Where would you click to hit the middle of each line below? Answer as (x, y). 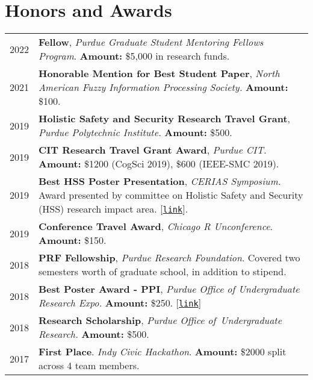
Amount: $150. (73, 240)
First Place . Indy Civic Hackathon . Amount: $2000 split (163, 352)
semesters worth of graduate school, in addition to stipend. (163, 272)
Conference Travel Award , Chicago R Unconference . (156, 226)
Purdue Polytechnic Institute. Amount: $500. (135, 132)
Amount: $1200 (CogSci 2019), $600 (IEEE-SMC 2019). (159, 164)
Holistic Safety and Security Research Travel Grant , (165, 119)
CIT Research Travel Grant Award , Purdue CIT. (153, 150)
